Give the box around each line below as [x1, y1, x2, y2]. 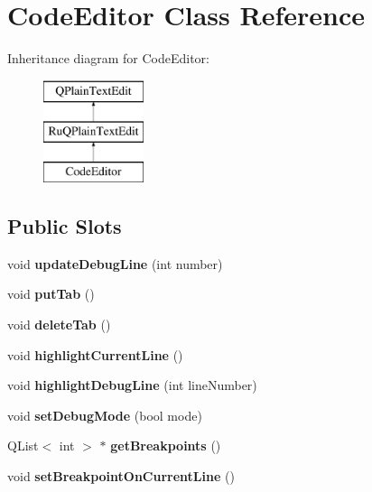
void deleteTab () [7, 315, 111, 334]
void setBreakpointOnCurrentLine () [7, 467, 235, 486]
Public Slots [7, 212, 122, 240]
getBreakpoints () [110, 436, 221, 455]
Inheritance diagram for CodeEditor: [7, 49, 209, 68]
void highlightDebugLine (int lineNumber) [7, 376, 257, 395]
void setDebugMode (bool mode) [7, 405, 202, 424]
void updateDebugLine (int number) [7, 254, 223, 273]
